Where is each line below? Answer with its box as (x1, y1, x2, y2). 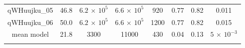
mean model (11, 29, 49, 39)
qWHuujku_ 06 (7, 17, 53, 27)
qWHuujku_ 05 (7, 4, 53, 15)
